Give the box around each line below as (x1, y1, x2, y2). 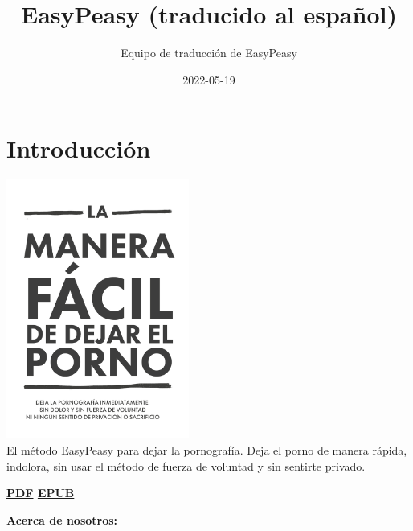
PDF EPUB (6, 484, 75, 501)
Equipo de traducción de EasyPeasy (121, 44, 297, 61)
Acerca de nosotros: (6, 511, 118, 528)
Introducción (6, 132, 151, 165)
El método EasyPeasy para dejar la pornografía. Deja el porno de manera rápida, (6, 441, 407, 458)
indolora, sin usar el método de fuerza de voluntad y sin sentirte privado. (6, 457, 366, 474)
